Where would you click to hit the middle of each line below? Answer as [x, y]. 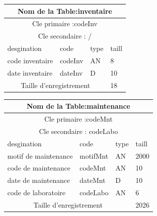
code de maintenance [39, 168]
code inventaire [30, 60]
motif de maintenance [40, 155]
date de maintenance [39, 180]
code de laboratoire [37, 193]
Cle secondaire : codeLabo [78, 131]
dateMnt [93, 180]
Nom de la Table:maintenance [78, 106]
